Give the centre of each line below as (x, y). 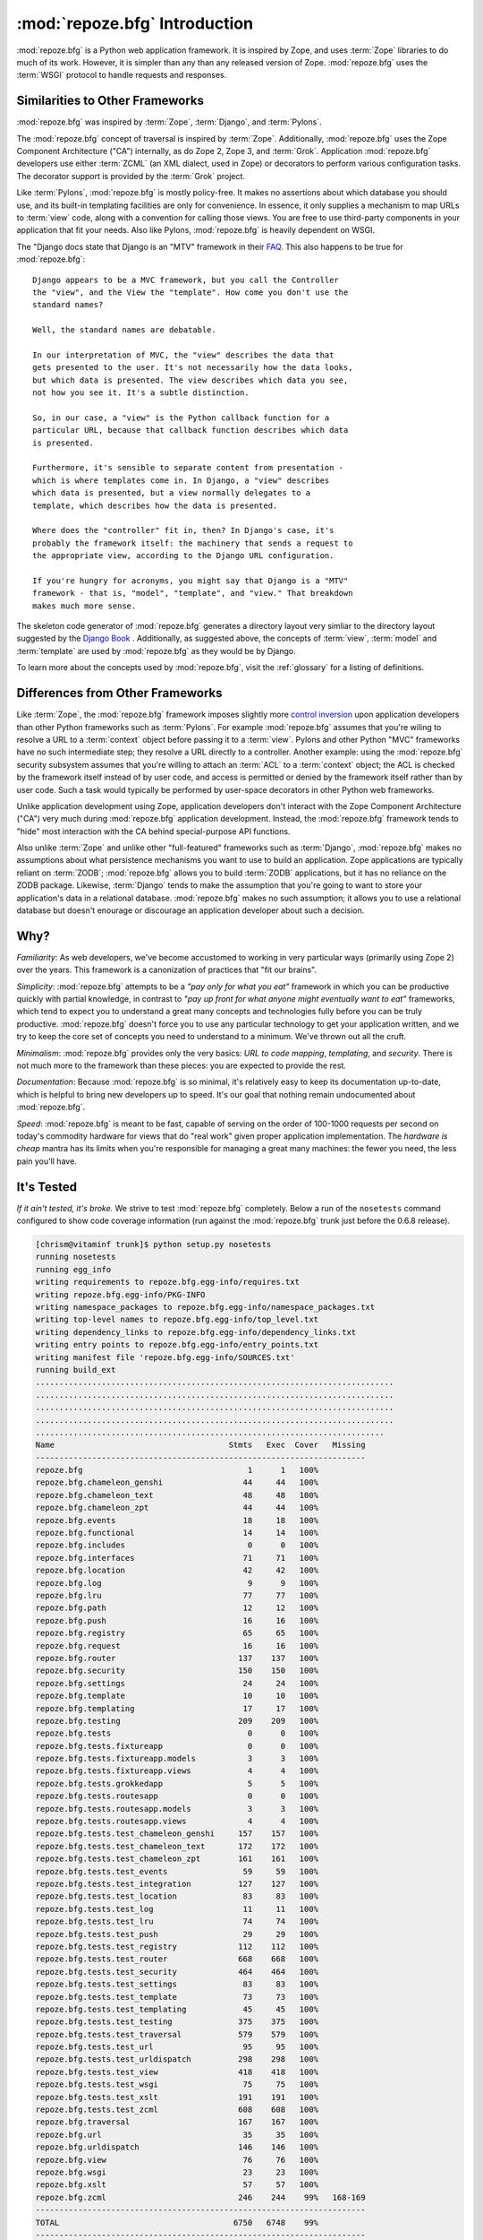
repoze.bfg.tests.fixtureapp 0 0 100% (177, 1746)
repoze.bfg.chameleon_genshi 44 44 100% (177, 1482)
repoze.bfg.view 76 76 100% (177, 2160)
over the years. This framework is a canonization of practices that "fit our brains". (167, 970)
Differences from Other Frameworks (119, 693)
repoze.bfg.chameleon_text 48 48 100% (177, 1495)
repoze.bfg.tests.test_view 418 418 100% (177, 2072)
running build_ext (76, 1370)
